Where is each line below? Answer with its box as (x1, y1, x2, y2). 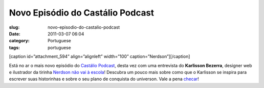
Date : (9, 31, 21, 36)
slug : (9, 24, 20, 30)
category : (9, 38, 30, 44)
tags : (9, 44, 20, 51)
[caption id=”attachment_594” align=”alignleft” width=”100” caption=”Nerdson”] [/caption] (9, 53, 190, 59)
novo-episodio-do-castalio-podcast (47, 24, 120, 30)
